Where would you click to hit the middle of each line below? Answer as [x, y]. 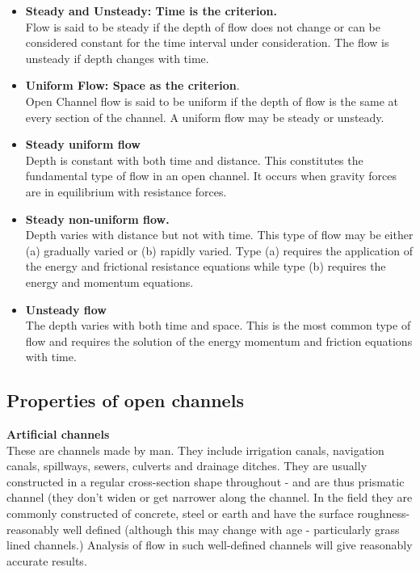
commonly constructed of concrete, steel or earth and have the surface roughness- [208, 513]
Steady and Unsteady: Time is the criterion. [151, 11]
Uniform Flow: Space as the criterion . [132, 85]
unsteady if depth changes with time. [117, 58]
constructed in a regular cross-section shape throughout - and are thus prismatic [206, 481]
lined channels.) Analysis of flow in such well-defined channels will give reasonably [210, 545]
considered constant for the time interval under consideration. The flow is [207, 42]
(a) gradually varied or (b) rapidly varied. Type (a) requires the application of [219, 250]
